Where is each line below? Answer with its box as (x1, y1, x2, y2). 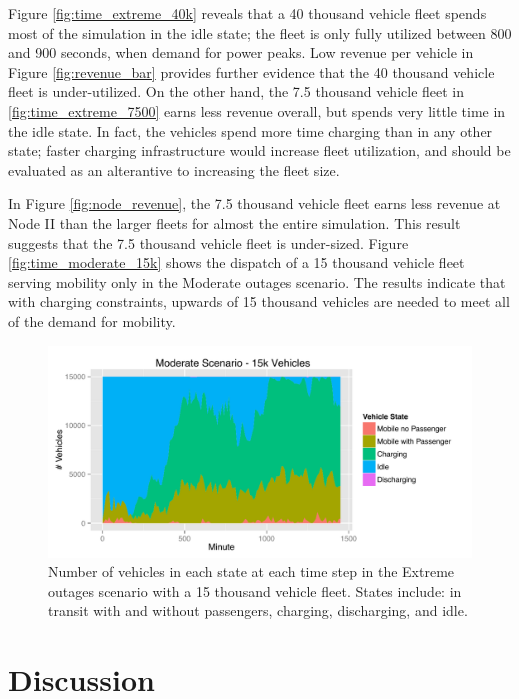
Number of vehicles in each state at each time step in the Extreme (48, 561, 455, 582)
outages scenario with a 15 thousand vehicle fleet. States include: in (48, 580, 462, 601)
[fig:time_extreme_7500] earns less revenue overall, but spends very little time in (8, 100, 506, 121)
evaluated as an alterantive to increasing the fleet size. (8, 159, 340, 180)
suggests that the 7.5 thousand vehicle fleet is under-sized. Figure (8, 232, 409, 253)
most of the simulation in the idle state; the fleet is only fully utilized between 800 (8, 22, 512, 43)
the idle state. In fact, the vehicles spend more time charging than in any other (8, 120, 493, 141)
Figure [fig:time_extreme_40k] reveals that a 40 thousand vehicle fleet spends (8, 3, 487, 23)
